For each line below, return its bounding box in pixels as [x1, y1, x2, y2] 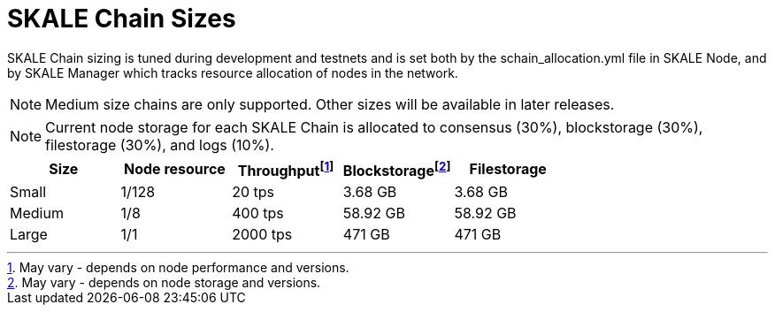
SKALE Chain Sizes [7, 4, 236, 34]
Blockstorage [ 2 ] [342, 158, 451, 180]
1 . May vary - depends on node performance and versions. [7, 260, 349, 276]
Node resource [123, 160, 226, 179]
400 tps [232, 204, 284, 223]
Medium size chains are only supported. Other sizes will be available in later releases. [45, 95, 615, 113]
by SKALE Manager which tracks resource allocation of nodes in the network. [7, 65, 458, 80]
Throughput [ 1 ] [237, 158, 334, 180]
